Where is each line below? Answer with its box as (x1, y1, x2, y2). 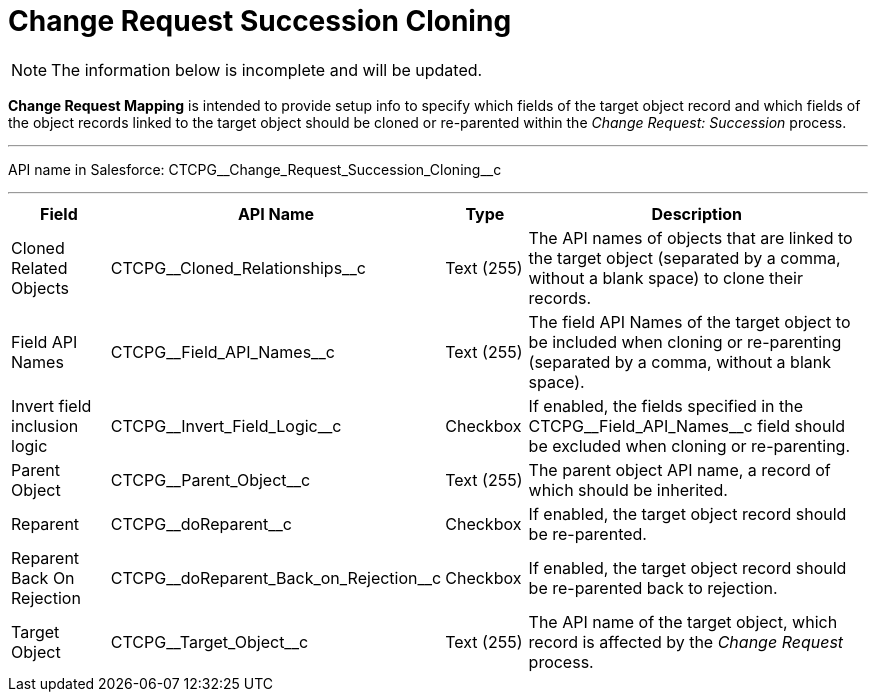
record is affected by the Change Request (528, 631, 844, 652)
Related (11, 257, 68, 278)
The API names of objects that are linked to (528, 227, 853, 248)
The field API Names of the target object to (528, 311, 851, 332)
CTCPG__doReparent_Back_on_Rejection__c (110, 567, 442, 588)
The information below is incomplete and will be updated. (51, 59, 483, 80)
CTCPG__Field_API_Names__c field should (528, 415, 846, 436)
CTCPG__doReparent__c (110, 513, 292, 534)
